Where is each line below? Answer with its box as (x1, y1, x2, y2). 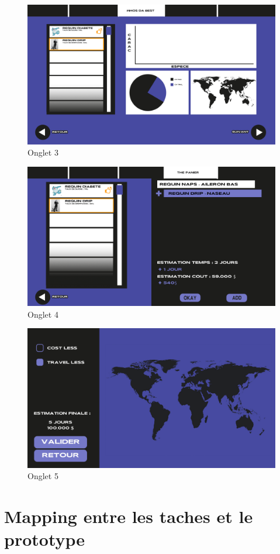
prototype (4, 527, 85, 551)
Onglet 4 (27, 308, 58, 320)
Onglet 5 (27, 470, 58, 482)
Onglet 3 (27, 146, 58, 159)
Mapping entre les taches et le (4, 504, 253, 528)
